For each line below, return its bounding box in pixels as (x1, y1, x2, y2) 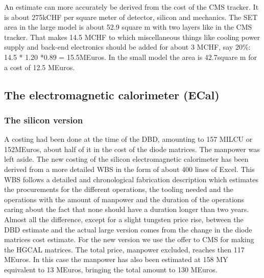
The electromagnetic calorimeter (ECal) (4, 87, 220, 102)
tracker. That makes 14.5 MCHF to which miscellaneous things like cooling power (4, 31, 260, 42)
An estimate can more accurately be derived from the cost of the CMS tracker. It (4, 2, 259, 12)
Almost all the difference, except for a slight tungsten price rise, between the (4, 213, 244, 224)
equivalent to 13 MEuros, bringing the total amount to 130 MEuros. (4, 264, 218, 274)
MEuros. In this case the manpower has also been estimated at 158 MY (4, 254, 228, 265)
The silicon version (4, 113, 83, 126)
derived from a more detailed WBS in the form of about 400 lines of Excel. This (4, 163, 255, 174)
